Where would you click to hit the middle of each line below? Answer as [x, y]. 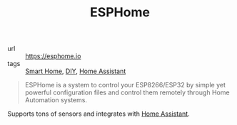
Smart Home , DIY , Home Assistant [76, 71]
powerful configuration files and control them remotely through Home [127, 92]
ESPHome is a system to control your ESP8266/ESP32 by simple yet [125, 85]
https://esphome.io [53, 56]
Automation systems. [56, 100]
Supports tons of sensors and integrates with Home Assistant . [99, 114]
